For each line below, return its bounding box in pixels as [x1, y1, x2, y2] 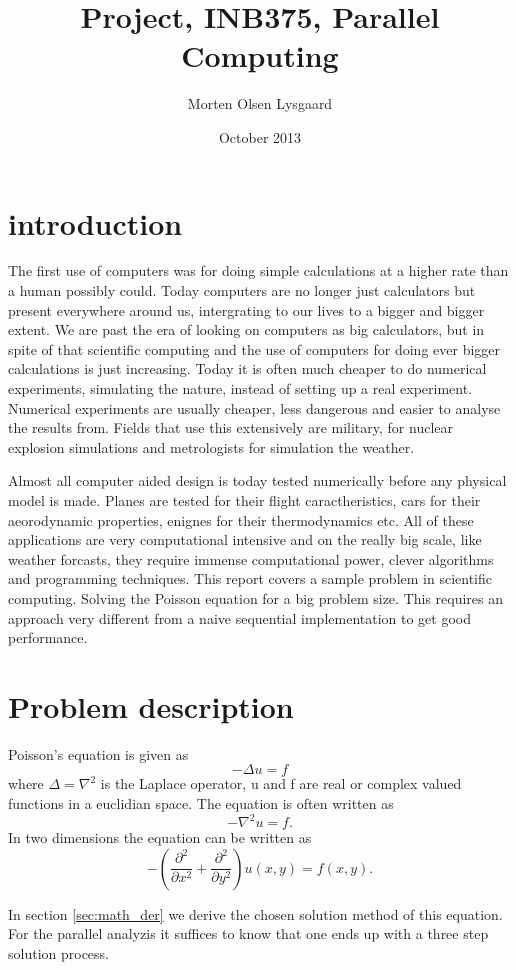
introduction [8, 202, 183, 243]
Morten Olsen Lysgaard [187, 93, 333, 114]
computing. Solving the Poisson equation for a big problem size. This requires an [8, 587, 504, 608]
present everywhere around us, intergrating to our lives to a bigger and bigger [8, 299, 485, 320]
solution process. [8, 942, 109, 963]
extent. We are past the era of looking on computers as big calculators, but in [8, 319, 485, 340]
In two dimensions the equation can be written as [8, 827, 312, 848]
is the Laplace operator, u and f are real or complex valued [100, 773, 462, 794]
